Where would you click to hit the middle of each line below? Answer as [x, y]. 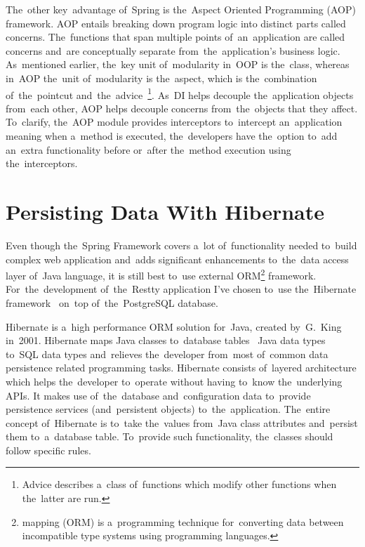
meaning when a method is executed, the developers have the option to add [172, 136]
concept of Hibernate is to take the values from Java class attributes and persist [182, 422]
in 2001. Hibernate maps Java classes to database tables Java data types [166, 340]
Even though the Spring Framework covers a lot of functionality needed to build [181, 245]
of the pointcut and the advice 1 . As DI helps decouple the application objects [180, 93]
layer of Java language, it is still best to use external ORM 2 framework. [161, 274]
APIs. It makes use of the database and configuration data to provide [158, 395]
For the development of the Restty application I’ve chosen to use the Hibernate [181, 289]
